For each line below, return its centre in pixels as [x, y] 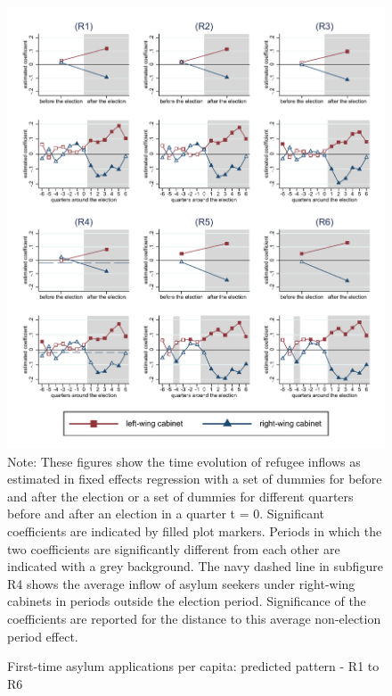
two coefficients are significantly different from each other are [174, 548]
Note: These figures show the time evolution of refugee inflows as [184, 461]
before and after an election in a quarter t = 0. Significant [166, 514]
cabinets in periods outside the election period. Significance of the [187, 601]
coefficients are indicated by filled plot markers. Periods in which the [195, 531]
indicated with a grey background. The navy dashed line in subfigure [195, 566]
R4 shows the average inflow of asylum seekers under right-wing [181, 583]
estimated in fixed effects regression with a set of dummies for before [195, 479]
